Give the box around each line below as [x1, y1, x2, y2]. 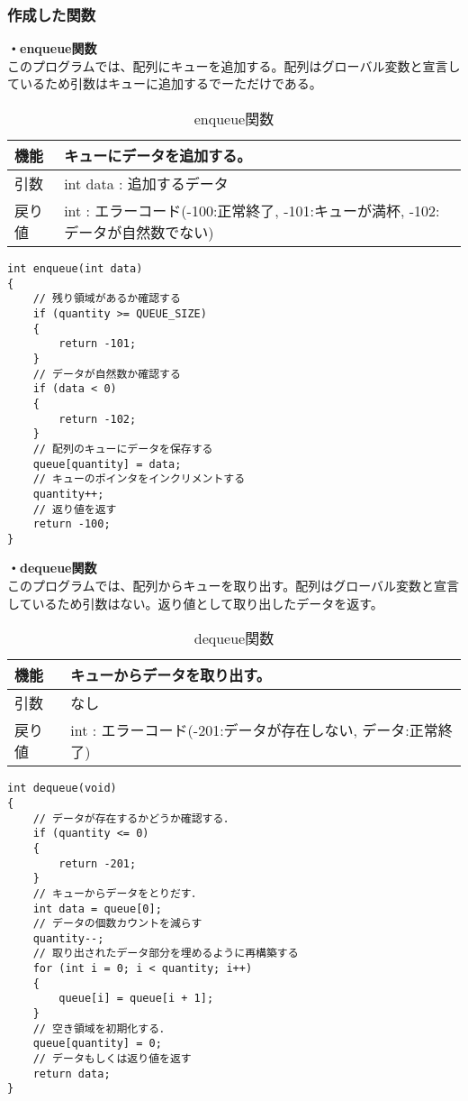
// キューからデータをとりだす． [32, 886, 202, 900]
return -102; [58, 412, 137, 426]
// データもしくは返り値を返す [32, 1052, 192, 1066]
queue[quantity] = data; [32, 457, 182, 471]
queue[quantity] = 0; [32, 1037, 162, 1051]
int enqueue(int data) [7, 262, 143, 275]
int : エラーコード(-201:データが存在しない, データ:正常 [70, 720, 438, 741]
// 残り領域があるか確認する [32, 292, 181, 306]
